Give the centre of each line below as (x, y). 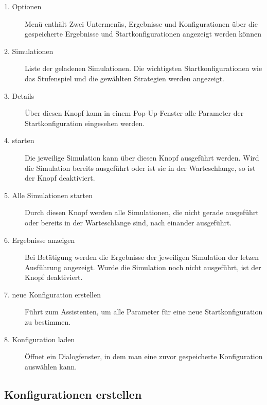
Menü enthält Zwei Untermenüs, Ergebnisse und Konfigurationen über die (141, 23)
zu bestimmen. (48, 322)
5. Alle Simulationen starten (49, 195)
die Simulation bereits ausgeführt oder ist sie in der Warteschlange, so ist (140, 168)
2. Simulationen (29, 51)
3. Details (19, 95)
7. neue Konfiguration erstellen (53, 294)
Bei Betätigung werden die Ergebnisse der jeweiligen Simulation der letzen (142, 257)
